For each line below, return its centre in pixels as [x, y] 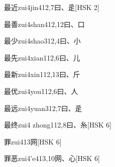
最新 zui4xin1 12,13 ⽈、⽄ [42, 74]
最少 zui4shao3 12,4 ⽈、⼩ [43, 41]
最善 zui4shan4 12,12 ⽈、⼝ [44, 24]
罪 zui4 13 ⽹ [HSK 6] [33, 141]
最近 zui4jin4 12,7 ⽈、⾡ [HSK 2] [52, 7]
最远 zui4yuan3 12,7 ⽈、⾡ [43, 108]
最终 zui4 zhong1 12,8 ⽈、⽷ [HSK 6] [58, 125]
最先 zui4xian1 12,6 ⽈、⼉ [42, 57]
